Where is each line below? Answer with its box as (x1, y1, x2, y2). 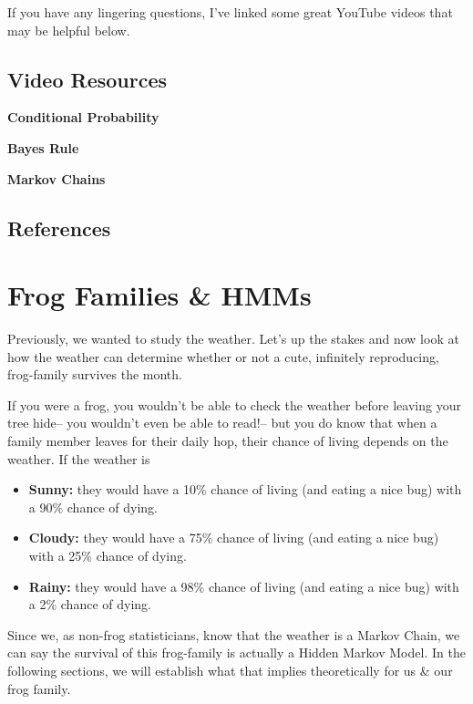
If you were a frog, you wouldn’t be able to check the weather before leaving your (7, 395, 461, 414)
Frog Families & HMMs (7, 276, 312, 314)
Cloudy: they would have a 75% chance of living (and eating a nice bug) (28, 528, 439, 547)
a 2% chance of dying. (28, 595, 151, 614)
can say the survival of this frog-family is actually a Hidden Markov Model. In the (7, 643, 466, 662)
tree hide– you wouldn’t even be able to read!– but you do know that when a (7, 413, 437, 432)
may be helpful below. (7, 20, 130, 39)
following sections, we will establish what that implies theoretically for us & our (7, 660, 453, 679)
